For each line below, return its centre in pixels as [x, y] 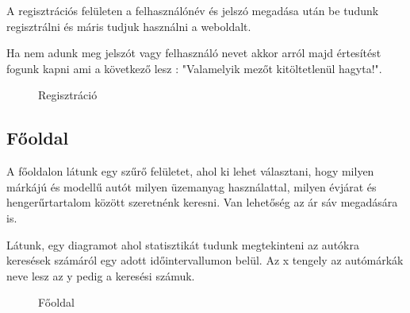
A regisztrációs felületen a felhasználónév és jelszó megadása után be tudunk [193, 10]
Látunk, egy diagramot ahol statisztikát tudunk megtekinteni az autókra [183, 244]
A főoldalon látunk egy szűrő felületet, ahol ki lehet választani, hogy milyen [190, 171]
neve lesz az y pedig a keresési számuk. [101, 275]
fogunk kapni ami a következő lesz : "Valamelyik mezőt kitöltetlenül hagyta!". [194, 68]
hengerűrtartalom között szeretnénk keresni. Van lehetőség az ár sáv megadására [202, 202]
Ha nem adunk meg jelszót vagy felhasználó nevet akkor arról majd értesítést [194, 53]
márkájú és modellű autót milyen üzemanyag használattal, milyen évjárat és [192, 186]
